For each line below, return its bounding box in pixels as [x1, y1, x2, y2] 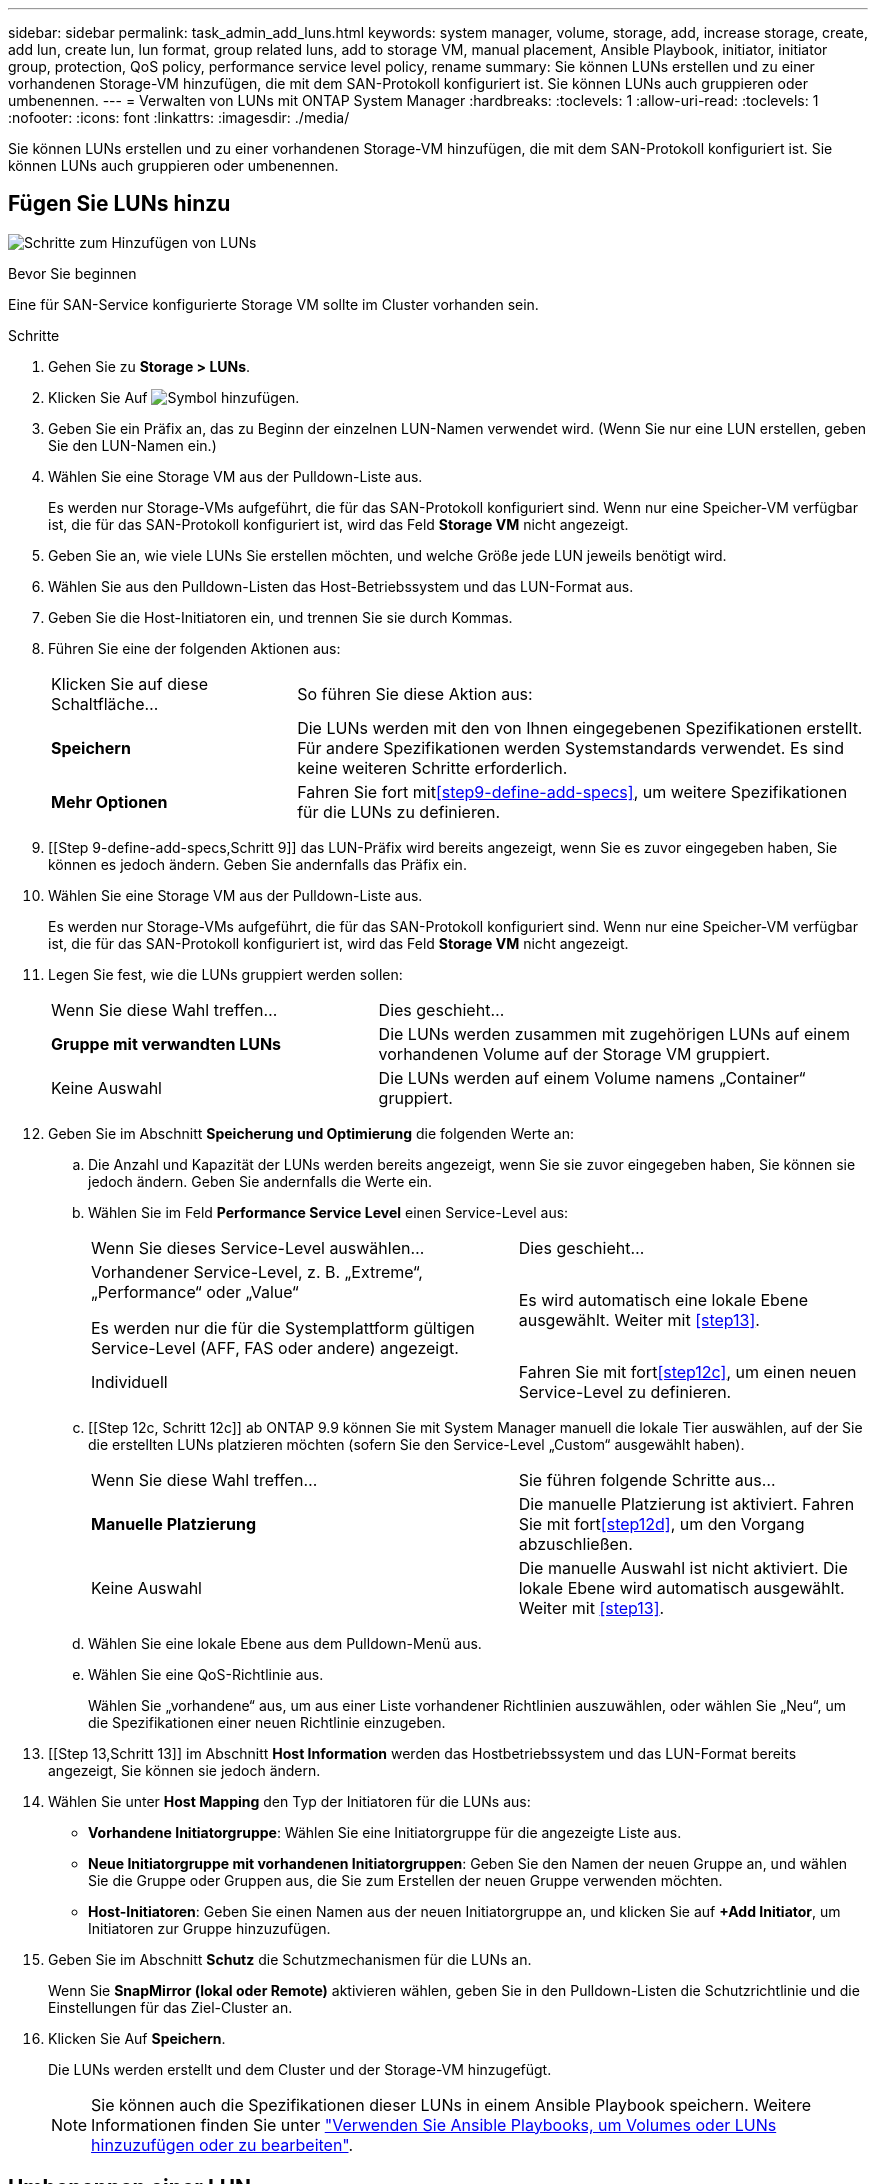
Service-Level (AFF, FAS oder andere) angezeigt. [91, 1337, 459, 1358]
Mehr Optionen [51, 791, 168, 812]
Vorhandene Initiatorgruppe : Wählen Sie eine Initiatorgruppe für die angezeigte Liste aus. [88, 1823, 682, 1841]
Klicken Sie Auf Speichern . [48, 2029, 226, 2047]
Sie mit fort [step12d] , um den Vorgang [518, 1513, 805, 1534]
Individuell [91, 1371, 168, 1392]
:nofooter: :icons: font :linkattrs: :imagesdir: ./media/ [8, 109, 350, 126]
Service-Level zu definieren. [518, 1381, 732, 1402]
